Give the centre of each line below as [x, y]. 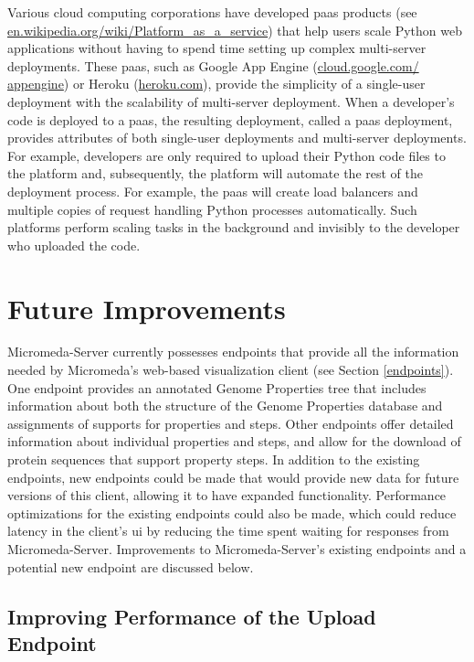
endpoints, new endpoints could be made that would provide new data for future [233, 477]
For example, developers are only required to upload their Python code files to [226, 155]
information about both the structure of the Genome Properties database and [225, 406]
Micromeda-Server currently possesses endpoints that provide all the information [233, 352]
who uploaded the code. [74, 245]
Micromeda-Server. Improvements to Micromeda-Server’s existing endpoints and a [237, 548]
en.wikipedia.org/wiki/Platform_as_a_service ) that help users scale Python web [235, 30]
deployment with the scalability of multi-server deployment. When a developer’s [231, 101]
